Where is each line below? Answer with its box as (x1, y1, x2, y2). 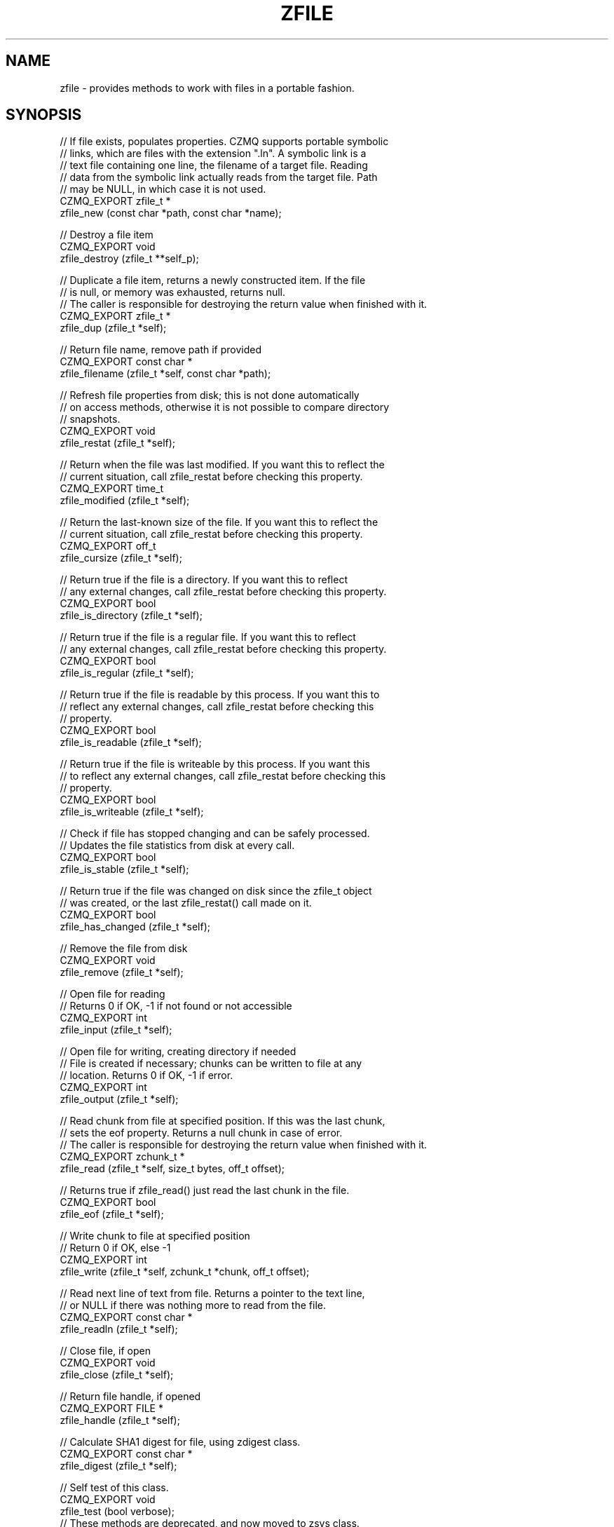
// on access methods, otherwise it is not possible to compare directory (60, 401, 390, 414)
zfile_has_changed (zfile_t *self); (60, 921, 211, 933)
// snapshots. (60, 413, 121, 426)
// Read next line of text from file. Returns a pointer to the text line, (60, 1287, 365, 1300)
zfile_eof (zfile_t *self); (60, 1208, 164, 1221)
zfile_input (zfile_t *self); (60, 1024, 172, 1036)
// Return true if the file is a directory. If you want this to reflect (60, 574, 348, 586)
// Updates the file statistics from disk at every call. (60, 839, 295, 852)
